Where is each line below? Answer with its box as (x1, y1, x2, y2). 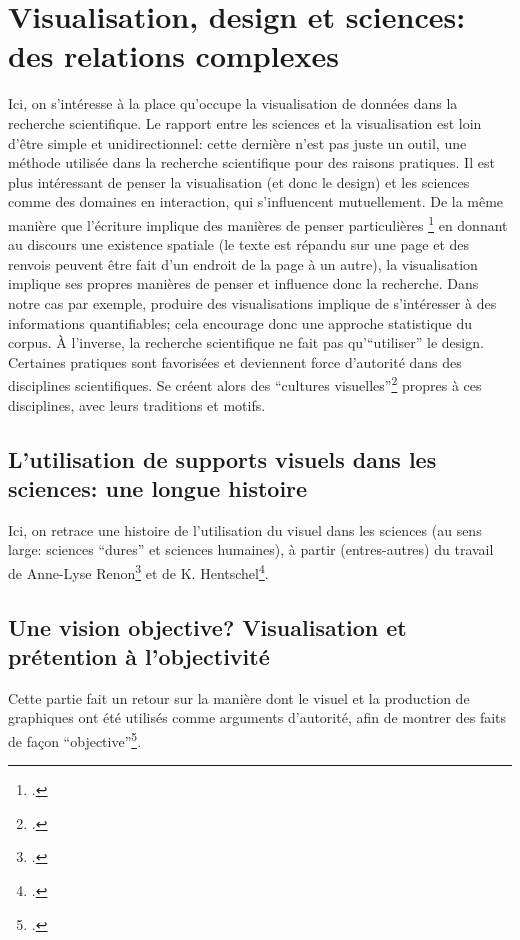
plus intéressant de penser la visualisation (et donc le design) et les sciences (8, 171, 470, 192)
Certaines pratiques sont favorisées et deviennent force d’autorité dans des (8, 351, 462, 372)
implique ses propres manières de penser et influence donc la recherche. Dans (8, 273, 479, 294)
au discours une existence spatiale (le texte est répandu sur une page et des (8, 234, 470, 255)
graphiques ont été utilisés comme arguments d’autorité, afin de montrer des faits (8, 707, 507, 728)
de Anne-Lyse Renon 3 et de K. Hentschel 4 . (8, 559, 269, 583)
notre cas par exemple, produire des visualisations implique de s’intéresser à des (8, 292, 497, 313)
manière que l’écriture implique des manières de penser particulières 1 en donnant (8, 211, 508, 235)
